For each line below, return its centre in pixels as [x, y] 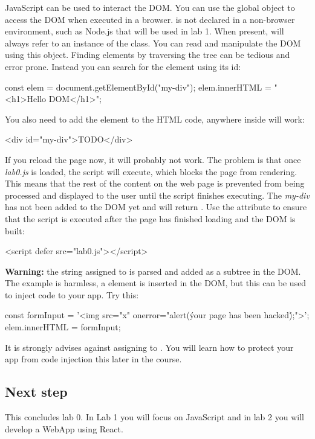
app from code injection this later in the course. [93, 359]
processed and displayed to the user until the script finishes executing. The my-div [157, 195]
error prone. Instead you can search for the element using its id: [123, 66]
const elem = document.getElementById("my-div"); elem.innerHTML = [138, 87]
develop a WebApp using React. [64, 428]
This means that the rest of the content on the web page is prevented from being [155, 183]
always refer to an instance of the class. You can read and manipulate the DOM [153, 43]
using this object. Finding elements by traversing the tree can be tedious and [148, 55]
